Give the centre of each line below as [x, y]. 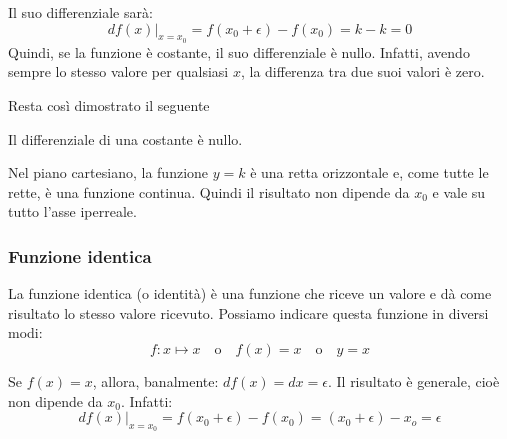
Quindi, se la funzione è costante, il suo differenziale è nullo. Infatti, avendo [239, 51]
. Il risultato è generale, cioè [413, 380]
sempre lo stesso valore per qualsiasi [118, 71]
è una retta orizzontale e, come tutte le [369, 172]
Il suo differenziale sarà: [80, 12]
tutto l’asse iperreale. [72, 211]
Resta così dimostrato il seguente [109, 104]
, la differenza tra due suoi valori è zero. [362, 71]
